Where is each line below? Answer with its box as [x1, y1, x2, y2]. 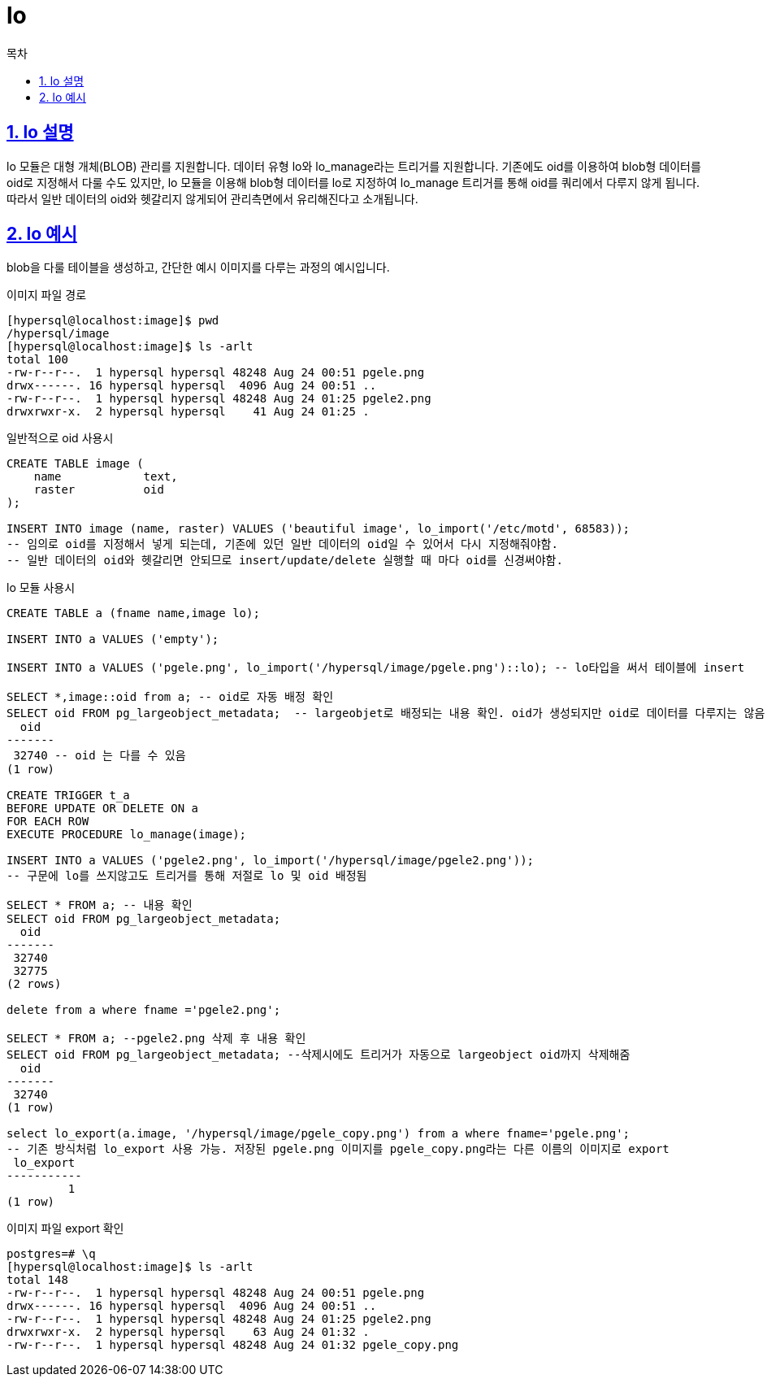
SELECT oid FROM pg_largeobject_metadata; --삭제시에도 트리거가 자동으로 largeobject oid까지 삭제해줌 [6, 1048, 630, 1062]
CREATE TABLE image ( [6, 457, 144, 471]
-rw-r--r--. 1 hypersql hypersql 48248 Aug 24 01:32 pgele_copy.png [6, 1338, 459, 1352]
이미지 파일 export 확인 [6, 1221, 124, 1236]
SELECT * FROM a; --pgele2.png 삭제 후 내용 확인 [6, 1032, 306, 1046]
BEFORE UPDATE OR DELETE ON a [6, 802, 199, 815]
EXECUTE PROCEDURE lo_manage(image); [6, 828, 247, 842]
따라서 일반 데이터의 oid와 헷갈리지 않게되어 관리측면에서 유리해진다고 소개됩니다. [6, 191, 418, 206]
